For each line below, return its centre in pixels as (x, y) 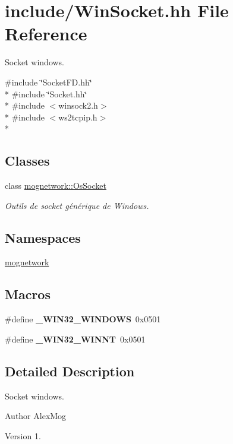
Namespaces (43, 237)
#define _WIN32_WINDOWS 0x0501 (83, 319)
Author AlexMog (36, 416)
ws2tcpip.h (78, 117)
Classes (27, 161)
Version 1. (23, 435)
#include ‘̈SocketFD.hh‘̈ (48, 82)
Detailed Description (70, 371)
